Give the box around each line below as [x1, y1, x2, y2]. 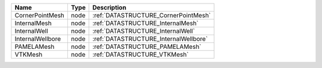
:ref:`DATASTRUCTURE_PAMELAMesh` [92, 42, 202, 51]
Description [92, 4, 126, 11]
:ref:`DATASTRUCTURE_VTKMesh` [92, 51, 189, 58]
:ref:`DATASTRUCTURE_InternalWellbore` [92, 35, 208, 43]
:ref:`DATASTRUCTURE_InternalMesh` [92, 19, 199, 27]
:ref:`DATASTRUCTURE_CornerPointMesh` [92, 11, 211, 19]
